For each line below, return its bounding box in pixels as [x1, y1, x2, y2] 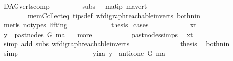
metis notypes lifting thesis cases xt [3, 20, 197, 30]
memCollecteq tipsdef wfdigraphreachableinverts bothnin [27, 10, 200, 20]
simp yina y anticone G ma [3, 48, 165, 58]
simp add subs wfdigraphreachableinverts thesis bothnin [3, 38, 230, 49]
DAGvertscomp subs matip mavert [3, 1, 147, 11]
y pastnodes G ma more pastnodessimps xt [3, 29, 193, 39]
